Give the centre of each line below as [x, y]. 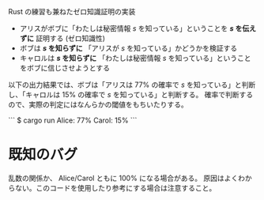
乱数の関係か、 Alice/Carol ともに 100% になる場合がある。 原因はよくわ [127, 178]
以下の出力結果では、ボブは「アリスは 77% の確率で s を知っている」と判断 [132, 85]
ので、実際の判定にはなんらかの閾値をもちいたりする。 [98, 104]
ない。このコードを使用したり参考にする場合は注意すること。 [115, 187]
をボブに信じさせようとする [65, 68]
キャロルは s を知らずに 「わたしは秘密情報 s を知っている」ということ [135, 58]
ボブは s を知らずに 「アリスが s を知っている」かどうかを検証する [128, 48]
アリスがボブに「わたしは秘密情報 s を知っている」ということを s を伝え [138, 28]
